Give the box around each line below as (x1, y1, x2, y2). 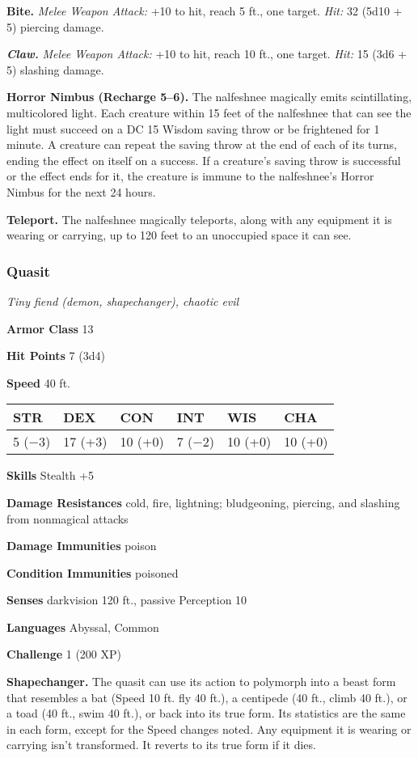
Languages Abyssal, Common (6, 618, 159, 635)
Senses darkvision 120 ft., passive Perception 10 (6, 591, 247, 608)
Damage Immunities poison (6, 537, 157, 554)
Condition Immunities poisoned (6, 564, 179, 581)
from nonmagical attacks (6, 510, 129, 527)
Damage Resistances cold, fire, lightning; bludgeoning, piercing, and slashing (6, 493, 400, 510)
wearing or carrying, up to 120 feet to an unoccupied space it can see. (6, 227, 352, 243)
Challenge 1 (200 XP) (6, 646, 122, 663)
